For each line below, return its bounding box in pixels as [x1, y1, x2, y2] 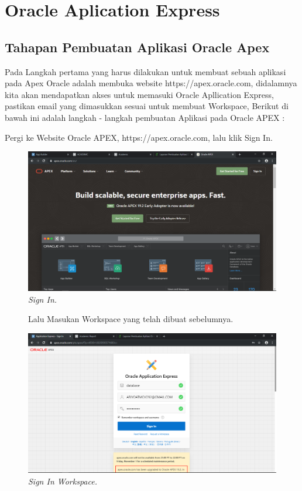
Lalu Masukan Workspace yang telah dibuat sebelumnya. [28, 313, 234, 325]
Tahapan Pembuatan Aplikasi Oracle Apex [5, 38, 270, 56]
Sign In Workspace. [28, 475, 97, 487]
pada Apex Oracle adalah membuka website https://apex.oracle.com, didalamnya [5, 77, 297, 89]
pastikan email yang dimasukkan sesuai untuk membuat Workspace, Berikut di [5, 100, 289, 112]
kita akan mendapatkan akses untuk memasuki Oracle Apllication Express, [5, 88, 274, 100]
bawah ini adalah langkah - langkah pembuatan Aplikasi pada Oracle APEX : [5, 111, 285, 123]
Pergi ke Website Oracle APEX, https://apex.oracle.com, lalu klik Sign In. [5, 131, 273, 143]
